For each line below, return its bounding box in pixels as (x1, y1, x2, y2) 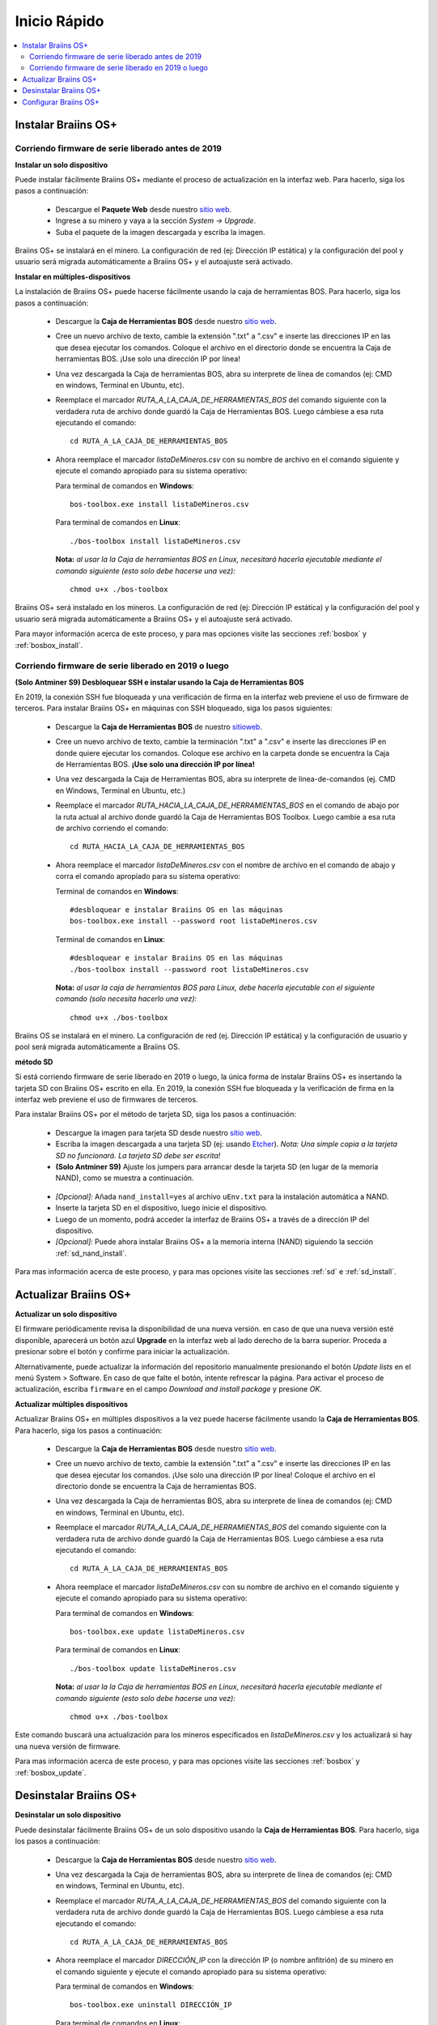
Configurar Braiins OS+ (22, 97, 100, 107)
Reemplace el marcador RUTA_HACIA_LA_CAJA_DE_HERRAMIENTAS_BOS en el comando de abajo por (55, 800, 400, 810)
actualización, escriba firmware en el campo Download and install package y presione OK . (15, 1384, 323, 1394)
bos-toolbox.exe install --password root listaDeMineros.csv (70, 916, 317, 926)
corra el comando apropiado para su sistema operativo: (55, 872, 241, 881)
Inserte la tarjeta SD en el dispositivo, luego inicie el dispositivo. (55, 1203, 268, 1213)
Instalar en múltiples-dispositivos (15, 271, 131, 281)
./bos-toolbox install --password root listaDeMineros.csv (70, 965, 309, 974)
